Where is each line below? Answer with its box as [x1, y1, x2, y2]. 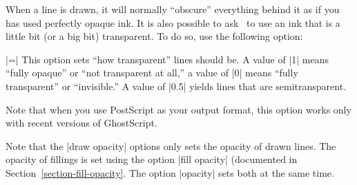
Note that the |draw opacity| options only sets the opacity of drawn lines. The [6, 138, 336, 153]
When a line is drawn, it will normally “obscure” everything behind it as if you [6, 2, 340, 16]
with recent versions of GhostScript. [6, 116, 157, 130]
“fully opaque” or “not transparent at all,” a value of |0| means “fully [6, 65, 298, 80]
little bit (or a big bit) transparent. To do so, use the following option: [6, 29, 303, 43]
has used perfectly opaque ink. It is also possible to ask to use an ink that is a [6, 15, 340, 30]
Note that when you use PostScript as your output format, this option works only [6, 102, 351, 116]
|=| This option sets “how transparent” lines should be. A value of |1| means [6, 52, 329, 66]
